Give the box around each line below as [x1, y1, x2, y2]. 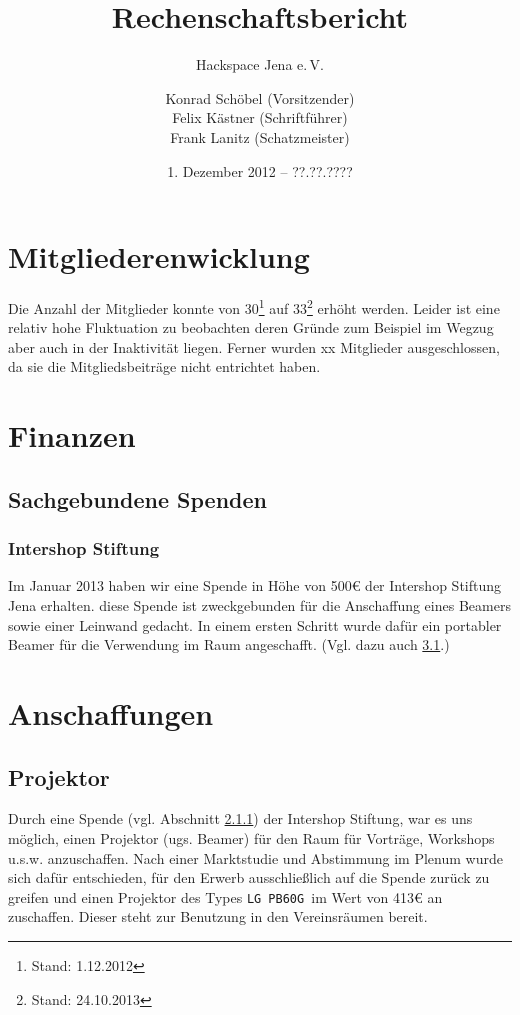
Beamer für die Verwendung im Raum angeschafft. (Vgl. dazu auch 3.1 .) [8, 634, 450, 655]
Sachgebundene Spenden [8, 483, 267, 514]
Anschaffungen [8, 693, 214, 733]
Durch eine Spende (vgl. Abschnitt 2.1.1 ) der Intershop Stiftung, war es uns [8, 808, 473, 829]
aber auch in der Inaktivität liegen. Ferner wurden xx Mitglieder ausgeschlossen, [8, 336, 500, 357]
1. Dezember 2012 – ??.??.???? [167, 160, 353, 181]
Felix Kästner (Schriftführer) [172, 107, 348, 128]
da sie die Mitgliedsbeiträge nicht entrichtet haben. [8, 356, 321, 377]
